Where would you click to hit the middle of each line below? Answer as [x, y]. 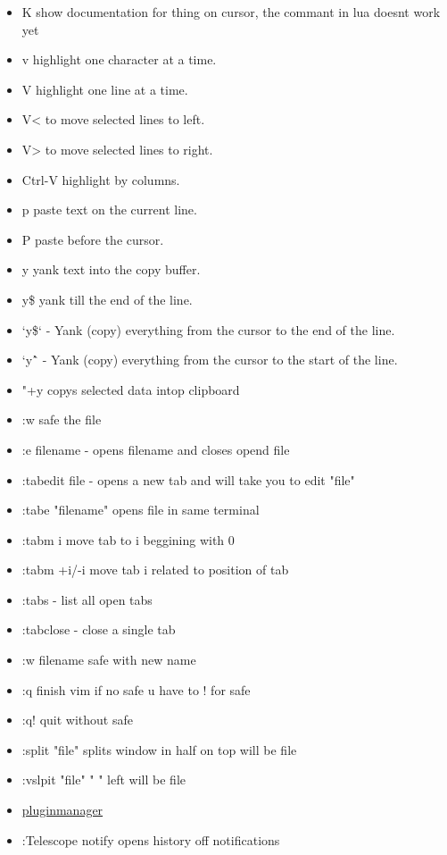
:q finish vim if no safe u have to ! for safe [136, 689]
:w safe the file [62, 419]
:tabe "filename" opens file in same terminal [141, 510]
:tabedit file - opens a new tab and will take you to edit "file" [188, 479]
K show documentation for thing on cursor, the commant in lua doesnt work [231, 12]
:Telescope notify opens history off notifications [151, 839]
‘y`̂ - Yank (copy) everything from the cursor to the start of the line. [210, 360]
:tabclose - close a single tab [99, 629]
